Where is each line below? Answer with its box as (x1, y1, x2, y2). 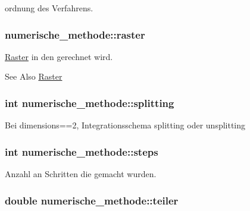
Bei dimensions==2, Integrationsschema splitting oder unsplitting (5, 119, 246, 131)
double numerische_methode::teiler (5, 193, 179, 207)
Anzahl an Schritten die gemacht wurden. (5, 168, 157, 180)
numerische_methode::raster (5, 27, 145, 42)
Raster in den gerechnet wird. (5, 50, 113, 62)
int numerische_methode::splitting (5, 95, 174, 110)
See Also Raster (5, 70, 62, 83)
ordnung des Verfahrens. (5, 2, 93, 14)
